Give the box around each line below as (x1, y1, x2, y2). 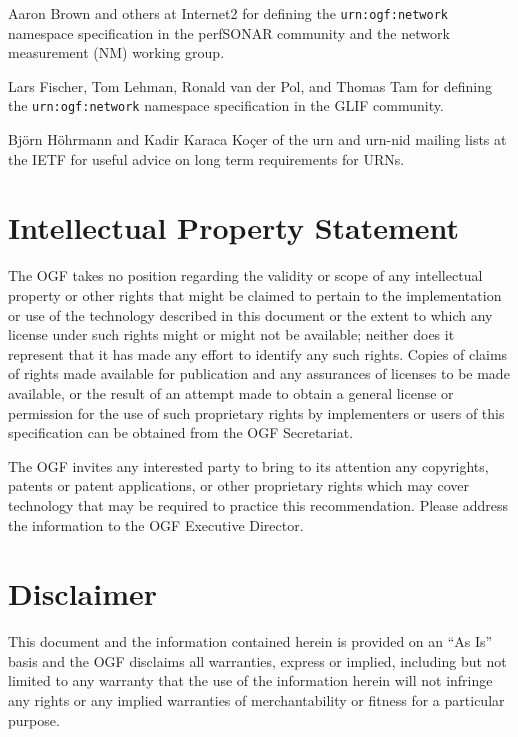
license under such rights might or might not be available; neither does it (8, 324, 455, 345)
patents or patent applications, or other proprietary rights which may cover (8, 475, 470, 496)
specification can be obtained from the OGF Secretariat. (8, 422, 354, 443)
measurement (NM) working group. (8, 42, 225, 63)
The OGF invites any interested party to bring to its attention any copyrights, (8, 455, 489, 476)
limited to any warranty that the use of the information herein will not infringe (8, 670, 493, 691)
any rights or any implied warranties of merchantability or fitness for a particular (8, 690, 505, 711)
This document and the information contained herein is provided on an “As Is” (8, 631, 493, 652)
